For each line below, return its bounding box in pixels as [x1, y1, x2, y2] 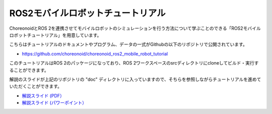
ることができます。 [9, 67, 49, 73]
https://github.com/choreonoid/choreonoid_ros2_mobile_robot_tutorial [22, 50, 168, 56]
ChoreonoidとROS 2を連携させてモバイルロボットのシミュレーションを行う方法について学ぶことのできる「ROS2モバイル [9, 25, 261, 31]
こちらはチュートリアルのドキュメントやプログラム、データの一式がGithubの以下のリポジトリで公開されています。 [9, 41, 248, 47]
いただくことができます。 [9, 83, 62, 89]
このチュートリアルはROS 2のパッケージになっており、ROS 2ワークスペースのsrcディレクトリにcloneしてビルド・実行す [9, 60, 259, 66]
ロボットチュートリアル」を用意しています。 [9, 32, 102, 38]
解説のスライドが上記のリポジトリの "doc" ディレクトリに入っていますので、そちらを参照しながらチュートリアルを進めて [9, 76, 261, 82]
